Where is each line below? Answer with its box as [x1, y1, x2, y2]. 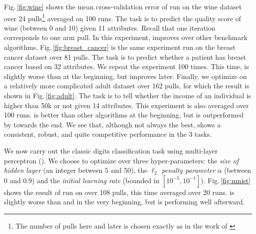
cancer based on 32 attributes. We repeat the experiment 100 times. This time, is [4, 61, 249, 72]
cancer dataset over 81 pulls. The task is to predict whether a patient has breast [4, 51, 246, 62]
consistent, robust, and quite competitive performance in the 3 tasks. [4, 129, 212, 139]
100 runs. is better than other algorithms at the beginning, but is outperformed [4, 110, 244, 120]
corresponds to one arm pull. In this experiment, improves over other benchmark [4, 32, 248, 42]
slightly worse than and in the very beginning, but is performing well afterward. [4, 196, 245, 207]
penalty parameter [161, 165, 215, 175]
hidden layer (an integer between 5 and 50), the [4, 165, 148, 175]
